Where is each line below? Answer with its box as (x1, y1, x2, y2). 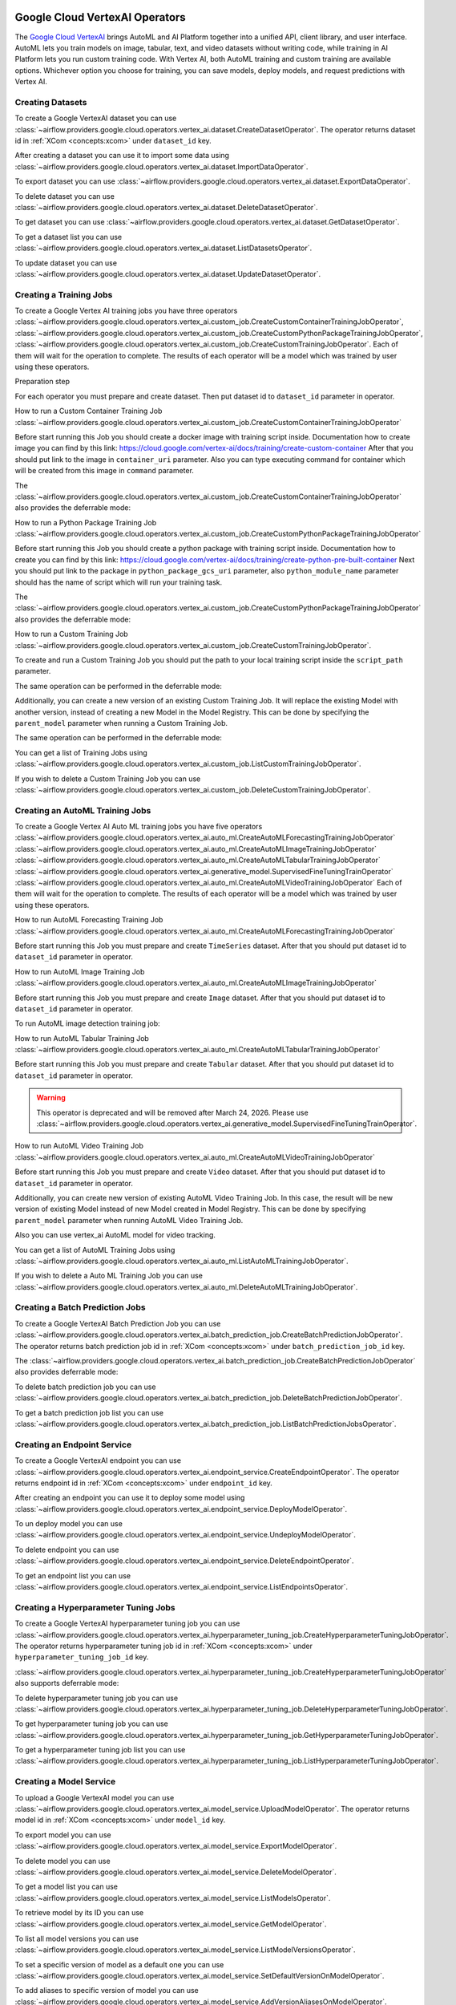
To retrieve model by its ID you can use (14, 1908, 144, 1918)
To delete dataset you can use (14, 191, 115, 200)
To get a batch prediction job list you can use (14, 1408, 164, 1417)
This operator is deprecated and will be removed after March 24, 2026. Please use (36, 1108, 309, 1117)
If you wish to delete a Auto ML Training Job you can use (14, 1271, 204, 1281)
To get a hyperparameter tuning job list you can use (14, 1745, 186, 1755)
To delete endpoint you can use (14, 1545, 119, 1554)
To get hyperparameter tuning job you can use (14, 1719, 168, 1728)
